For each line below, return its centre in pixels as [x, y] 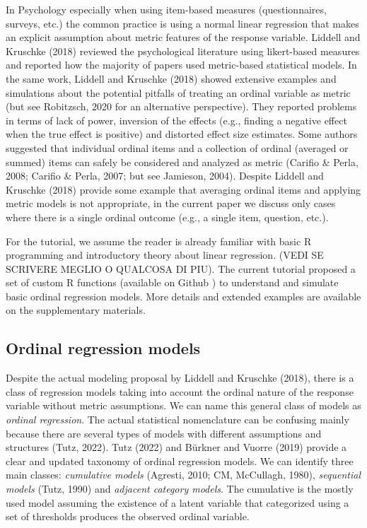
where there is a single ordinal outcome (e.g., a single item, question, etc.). [167, 217]
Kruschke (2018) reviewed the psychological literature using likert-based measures [183, 51]
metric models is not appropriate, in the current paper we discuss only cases [171, 203]
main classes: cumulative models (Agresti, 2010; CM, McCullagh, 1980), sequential [183, 475]
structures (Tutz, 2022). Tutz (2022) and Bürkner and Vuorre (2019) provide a [176, 447]
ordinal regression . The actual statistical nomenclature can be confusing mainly [177, 420]
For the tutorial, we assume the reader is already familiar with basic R [159, 241]
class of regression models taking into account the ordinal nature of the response [180, 391]
